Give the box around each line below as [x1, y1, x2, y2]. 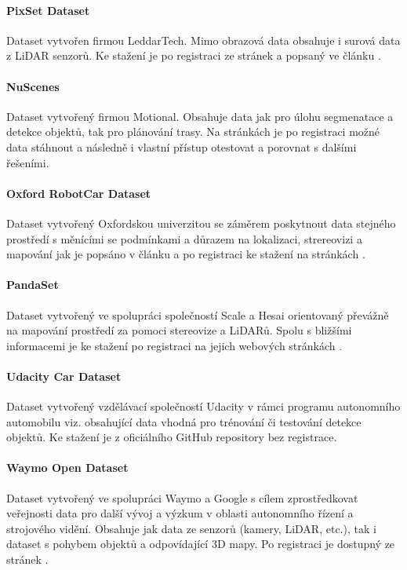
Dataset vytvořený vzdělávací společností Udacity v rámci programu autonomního [6, 398, 401, 415]
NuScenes [6, 78, 60, 94]
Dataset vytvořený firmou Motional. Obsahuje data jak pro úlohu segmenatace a [6, 108, 394, 124]
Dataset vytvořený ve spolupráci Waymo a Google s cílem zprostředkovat [6, 489, 358, 506]
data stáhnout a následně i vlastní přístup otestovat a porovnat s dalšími [6, 138, 357, 155]
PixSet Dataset [6, 2, 90, 18]
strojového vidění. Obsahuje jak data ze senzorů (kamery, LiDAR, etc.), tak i [6, 520, 376, 536]
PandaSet [6, 276, 59, 293]
